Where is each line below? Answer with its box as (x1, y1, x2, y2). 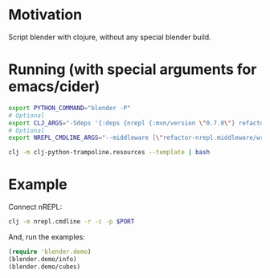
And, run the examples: (8, 231, 86, 242)
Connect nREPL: (8, 202, 63, 212)
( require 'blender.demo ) (8, 247, 92, 256)
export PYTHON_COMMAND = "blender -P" (8, 104, 131, 112)
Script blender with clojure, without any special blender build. (8, 32, 211, 42)
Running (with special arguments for (8, 60, 257, 79)
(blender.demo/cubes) (8, 263, 81, 271)
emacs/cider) (8, 78, 100, 96)
